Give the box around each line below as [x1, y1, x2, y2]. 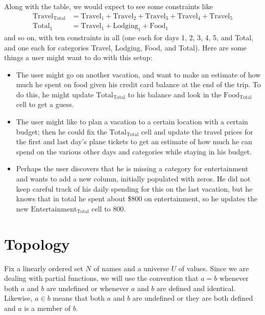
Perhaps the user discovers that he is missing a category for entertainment [16, 163, 249, 174]
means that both [53, 293, 105, 303]
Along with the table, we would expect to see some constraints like [4, 1, 213, 11]
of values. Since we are [178, 262, 249, 273]
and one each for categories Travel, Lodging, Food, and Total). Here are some [4, 42, 247, 52]
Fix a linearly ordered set [4, 262, 83, 273]
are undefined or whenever [46, 282, 129, 293]
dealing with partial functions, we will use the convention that [4, 273, 199, 283]
